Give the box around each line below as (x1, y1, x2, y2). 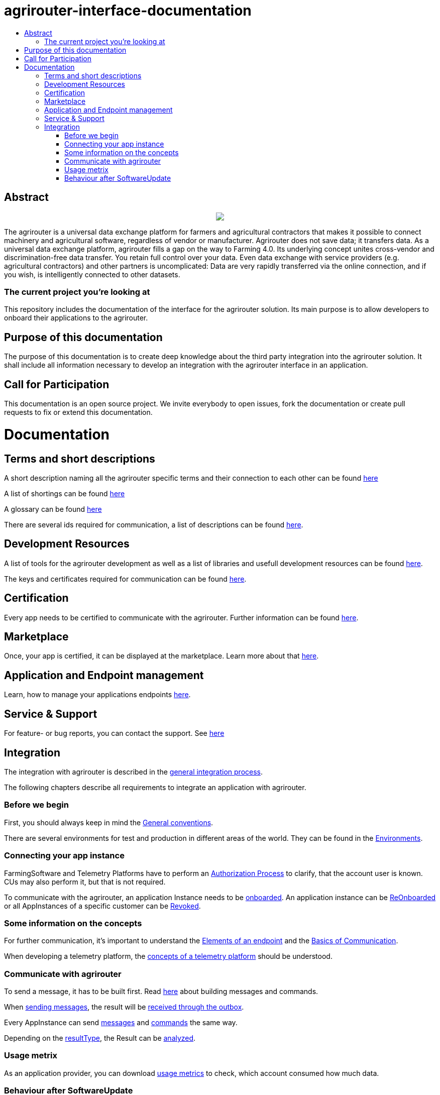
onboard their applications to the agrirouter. (4, 313, 148, 322)
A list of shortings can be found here (4, 489, 125, 498)
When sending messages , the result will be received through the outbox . (4, 1003, 244, 1012)
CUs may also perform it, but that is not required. (4, 877, 166, 886)
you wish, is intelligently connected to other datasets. (4, 270, 180, 279)
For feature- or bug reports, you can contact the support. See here (4, 729, 225, 738)
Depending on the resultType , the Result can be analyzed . (4, 1034, 196, 1043)
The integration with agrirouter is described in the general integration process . (4, 768, 263, 777)
